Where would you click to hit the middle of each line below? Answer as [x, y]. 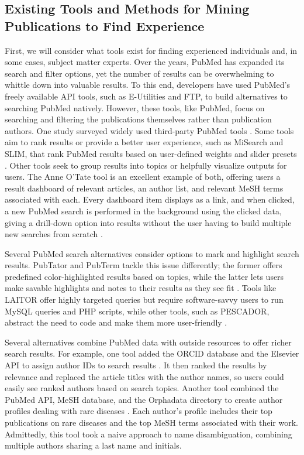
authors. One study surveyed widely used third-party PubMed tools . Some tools [149, 130]
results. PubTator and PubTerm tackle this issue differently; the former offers [144, 265]
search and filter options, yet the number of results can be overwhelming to [139, 73]
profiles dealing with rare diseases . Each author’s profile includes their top [139, 411]
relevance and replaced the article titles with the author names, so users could [144, 376]
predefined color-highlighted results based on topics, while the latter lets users [144, 276]
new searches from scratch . [54, 234]
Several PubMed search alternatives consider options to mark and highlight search [152, 253]
